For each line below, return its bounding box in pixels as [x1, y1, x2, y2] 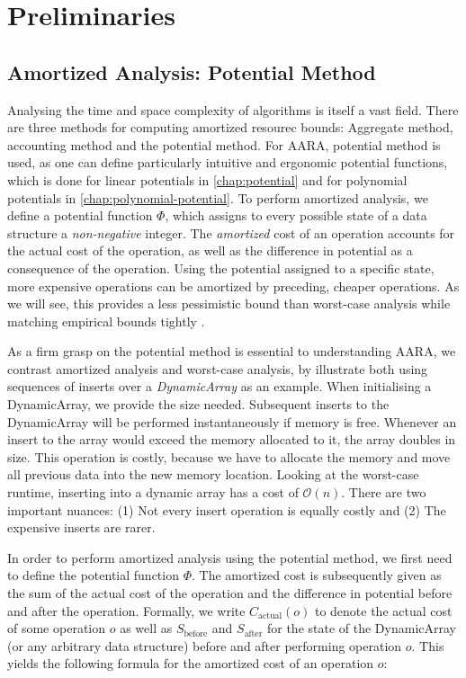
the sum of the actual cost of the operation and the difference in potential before [7, 584, 453, 602]
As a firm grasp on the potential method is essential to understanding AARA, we [7, 342, 456, 361]
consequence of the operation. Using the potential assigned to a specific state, [7, 258, 435, 277]
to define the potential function [7, 566, 179, 584]
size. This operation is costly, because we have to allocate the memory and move [7, 447, 451, 466]
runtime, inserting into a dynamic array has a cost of [7, 483, 299, 502]
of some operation [7, 619, 106, 638]
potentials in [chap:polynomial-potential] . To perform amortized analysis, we [7, 188, 428, 207]
